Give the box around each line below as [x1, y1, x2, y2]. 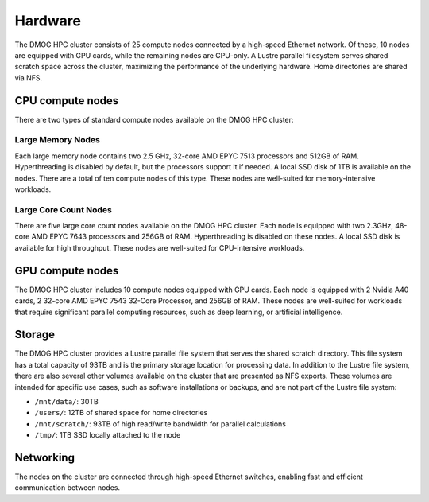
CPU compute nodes [14, 94, 119, 107]
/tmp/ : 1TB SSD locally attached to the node [34, 430, 181, 440]
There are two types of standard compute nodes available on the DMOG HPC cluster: [14, 115, 294, 124]
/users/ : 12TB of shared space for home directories [34, 408, 208, 418]
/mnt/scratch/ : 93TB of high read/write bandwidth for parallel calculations [34, 418, 286, 429]
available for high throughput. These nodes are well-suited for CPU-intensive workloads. [14, 243, 305, 252]
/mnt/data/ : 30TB [34, 397, 99, 407]
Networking [14, 451, 75, 465]
